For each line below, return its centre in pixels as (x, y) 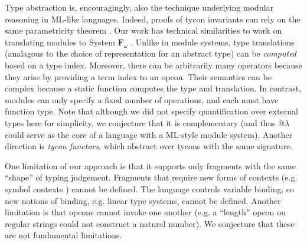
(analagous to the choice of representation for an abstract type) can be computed (151, 53)
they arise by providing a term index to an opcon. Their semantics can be (138, 76)
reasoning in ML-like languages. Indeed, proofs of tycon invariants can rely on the (153, 19)
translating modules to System (60, 42)
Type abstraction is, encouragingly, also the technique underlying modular (139, 7)
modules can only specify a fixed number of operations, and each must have (142, 99)
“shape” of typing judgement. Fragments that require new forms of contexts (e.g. (151, 177)
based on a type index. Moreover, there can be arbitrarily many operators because (153, 65)
